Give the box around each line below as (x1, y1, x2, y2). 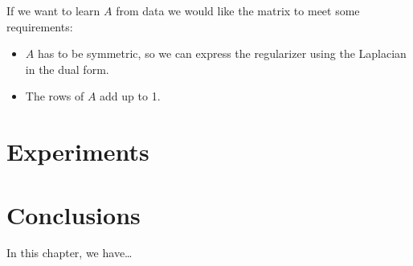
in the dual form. (25, 60, 109, 77)
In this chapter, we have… (6, 244, 133, 261)
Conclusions (6, 198, 141, 231)
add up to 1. (100, 88, 161, 104)
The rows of (25, 88, 84, 104)
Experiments (6, 135, 149, 168)
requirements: (6, 18, 73, 35)
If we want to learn (6, 2, 100, 18)
